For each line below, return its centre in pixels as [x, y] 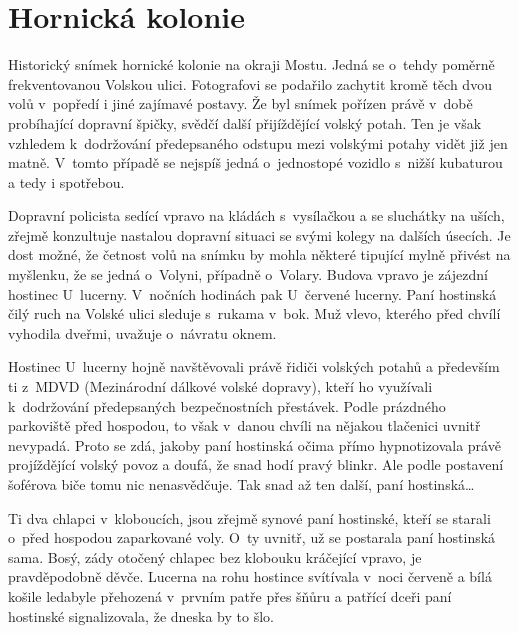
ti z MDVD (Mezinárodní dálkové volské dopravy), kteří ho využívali [220, 386]
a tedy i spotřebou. [66, 181]
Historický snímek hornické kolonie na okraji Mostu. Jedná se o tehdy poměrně [251, 64]
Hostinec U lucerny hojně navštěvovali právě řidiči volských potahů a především [254, 366]
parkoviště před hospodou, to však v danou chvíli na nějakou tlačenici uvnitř [244, 425]
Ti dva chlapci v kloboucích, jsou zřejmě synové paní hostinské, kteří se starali [249, 517]
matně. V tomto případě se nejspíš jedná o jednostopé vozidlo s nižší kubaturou [255, 162]
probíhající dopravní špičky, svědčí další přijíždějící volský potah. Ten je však [245, 122]
